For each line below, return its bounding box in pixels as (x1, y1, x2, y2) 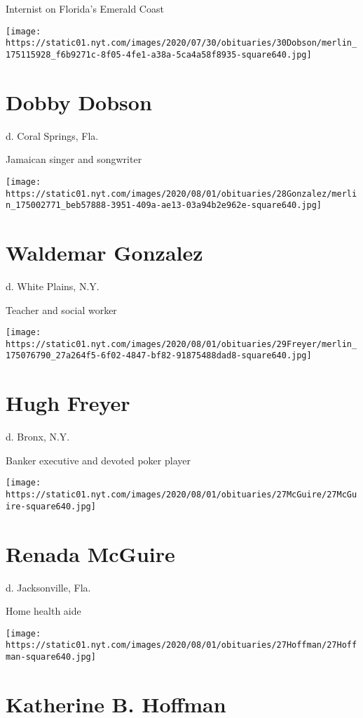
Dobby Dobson (6, 87, 152, 116)
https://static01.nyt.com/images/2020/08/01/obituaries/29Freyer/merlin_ (6, 339, 357, 349)
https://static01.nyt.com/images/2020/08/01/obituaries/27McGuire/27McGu (6, 490, 357, 500)
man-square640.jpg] (6, 652, 96, 662)
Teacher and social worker (6, 302, 117, 317)
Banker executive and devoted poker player (6, 452, 191, 467)
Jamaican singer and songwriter (6, 152, 142, 167)
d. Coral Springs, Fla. (6, 128, 99, 143)
